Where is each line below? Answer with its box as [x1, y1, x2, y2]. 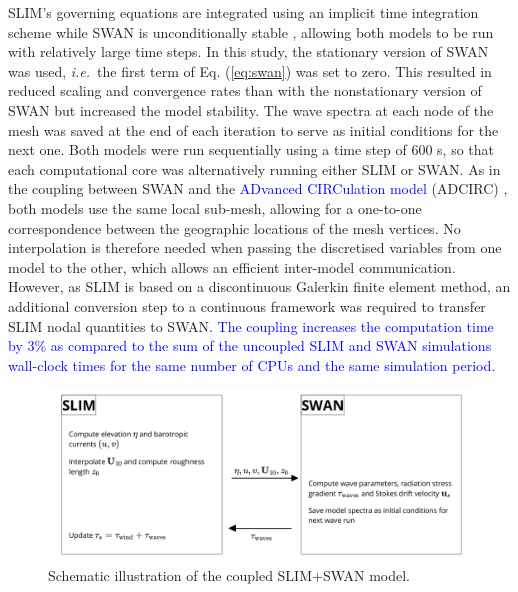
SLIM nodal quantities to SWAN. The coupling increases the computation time [8, 315, 494, 336]
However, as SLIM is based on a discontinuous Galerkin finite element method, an [8, 276, 511, 297]
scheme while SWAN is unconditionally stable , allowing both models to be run [8, 21, 494, 42]
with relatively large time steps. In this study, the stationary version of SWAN [8, 41, 489, 62]
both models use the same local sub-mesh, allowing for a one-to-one [8, 197, 422, 218]
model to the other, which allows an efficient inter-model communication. [8, 256, 456, 277]
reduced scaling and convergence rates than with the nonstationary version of [8, 80, 482, 101]
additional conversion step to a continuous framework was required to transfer [8, 295, 486, 316]
